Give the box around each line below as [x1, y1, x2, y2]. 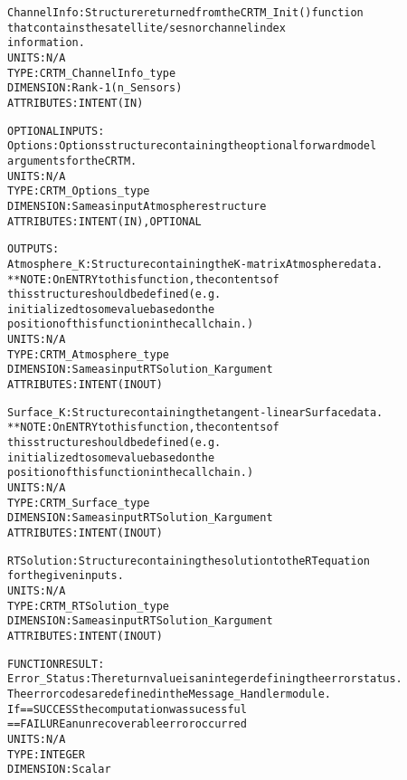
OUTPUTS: [7, 243, 60, 256]
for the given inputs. [7, 569, 124, 583]
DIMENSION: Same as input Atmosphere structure [7, 199, 267, 213]
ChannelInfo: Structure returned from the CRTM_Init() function [7, 6, 364, 19]
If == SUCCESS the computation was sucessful [7, 702, 247, 716]
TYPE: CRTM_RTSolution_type [7, 599, 169, 613]
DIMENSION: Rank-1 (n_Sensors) [7, 81, 183, 95]
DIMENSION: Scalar [7, 763, 111, 776]
